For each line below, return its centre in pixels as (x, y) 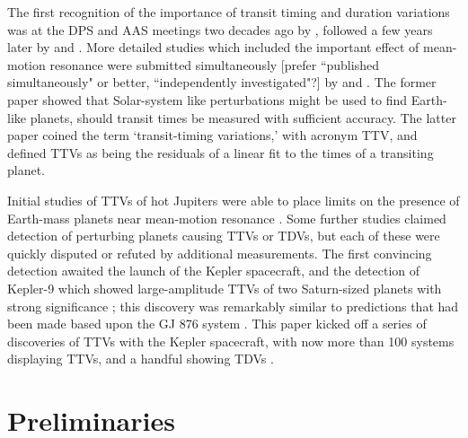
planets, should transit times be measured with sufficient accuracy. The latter (243, 117)
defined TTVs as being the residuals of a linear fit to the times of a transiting (221, 152)
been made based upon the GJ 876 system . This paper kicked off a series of (217, 324)
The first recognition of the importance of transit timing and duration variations (229, 12)
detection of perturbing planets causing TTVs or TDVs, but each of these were (224, 236)
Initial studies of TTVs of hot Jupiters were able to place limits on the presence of (234, 200)
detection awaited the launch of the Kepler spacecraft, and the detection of (214, 271)
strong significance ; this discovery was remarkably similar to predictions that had (233, 306)
